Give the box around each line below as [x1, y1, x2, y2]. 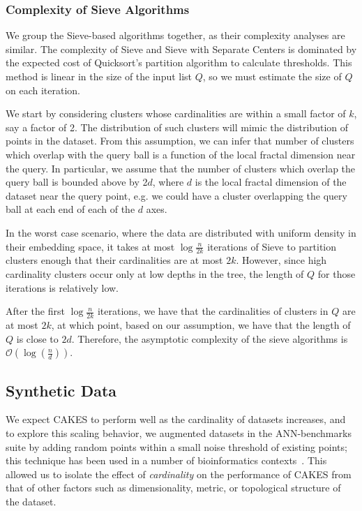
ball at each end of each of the [6, 202, 135, 216]
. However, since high [236, 253, 327, 267]
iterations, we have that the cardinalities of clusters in [97, 304, 329, 318]
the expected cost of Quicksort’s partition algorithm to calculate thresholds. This [6, 55, 352, 70]
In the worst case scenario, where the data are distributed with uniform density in [6, 225, 356, 239]
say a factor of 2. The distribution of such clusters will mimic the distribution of [6, 119, 349, 134]
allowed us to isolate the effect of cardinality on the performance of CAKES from [6, 466, 352, 481]
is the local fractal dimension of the [195, 175, 347, 189]
